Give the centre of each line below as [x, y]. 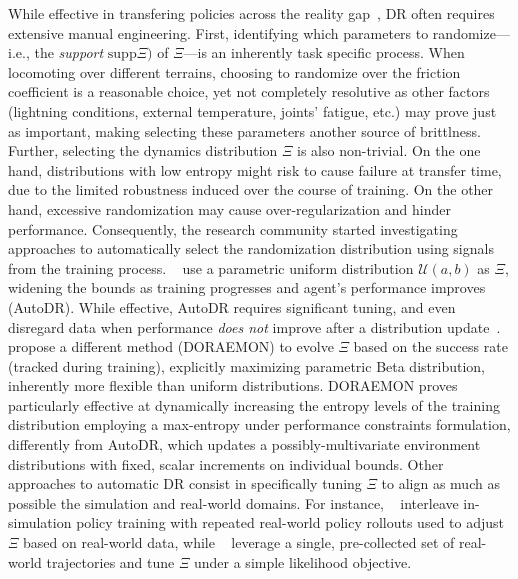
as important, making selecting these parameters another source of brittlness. [244, 130]
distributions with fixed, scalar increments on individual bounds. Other [226, 463]
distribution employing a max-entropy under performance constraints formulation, [259, 424]
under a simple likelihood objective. [302, 561]
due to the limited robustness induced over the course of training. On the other [251, 189]
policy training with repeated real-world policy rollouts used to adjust [290, 522]
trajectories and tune [110, 561]
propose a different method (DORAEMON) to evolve [171, 346]
